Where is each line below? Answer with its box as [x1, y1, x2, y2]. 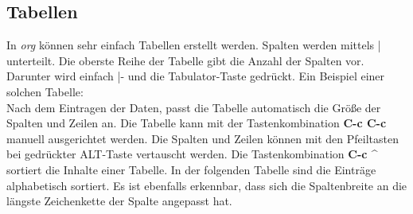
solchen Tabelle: [6, 83, 84, 99]
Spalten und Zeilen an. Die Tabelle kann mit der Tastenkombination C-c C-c [6, 115, 387, 131]
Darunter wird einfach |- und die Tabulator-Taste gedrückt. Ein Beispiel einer [6, 68, 385, 84]
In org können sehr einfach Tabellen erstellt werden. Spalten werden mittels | [6, 37, 381, 53]
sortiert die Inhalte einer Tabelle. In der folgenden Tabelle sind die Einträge [6, 161, 376, 177]
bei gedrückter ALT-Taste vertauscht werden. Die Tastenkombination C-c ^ [6, 146, 378, 162]
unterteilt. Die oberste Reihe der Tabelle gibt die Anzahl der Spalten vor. [6, 52, 364, 68]
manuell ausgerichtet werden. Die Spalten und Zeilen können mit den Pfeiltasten [6, 130, 399, 146]
